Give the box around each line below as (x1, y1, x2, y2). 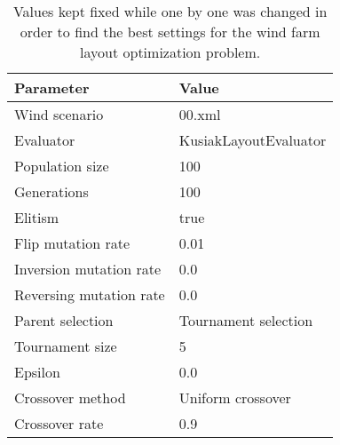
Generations (14, 181, 89, 202)
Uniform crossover (178, 387, 291, 408)
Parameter (14, 77, 90, 98)
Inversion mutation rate (14, 258, 162, 279)
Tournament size (14, 336, 117, 356)
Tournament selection (178, 310, 313, 330)
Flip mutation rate (14, 233, 130, 253)
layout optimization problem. (80, 42, 261, 62)
